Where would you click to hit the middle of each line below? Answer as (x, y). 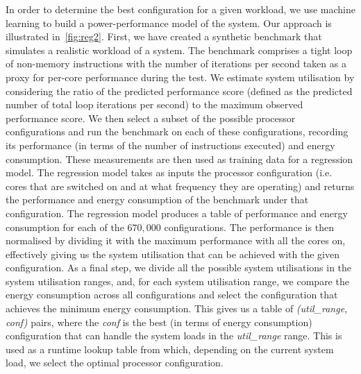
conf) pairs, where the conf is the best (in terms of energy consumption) (159, 322)
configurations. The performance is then (249, 227)
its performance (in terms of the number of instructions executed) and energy (170, 145)
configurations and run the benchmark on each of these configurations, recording (177, 131)
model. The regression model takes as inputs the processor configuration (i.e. (169, 172)
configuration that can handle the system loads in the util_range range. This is (174, 335)
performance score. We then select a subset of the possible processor (151, 118)
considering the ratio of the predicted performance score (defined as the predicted (179, 91)
